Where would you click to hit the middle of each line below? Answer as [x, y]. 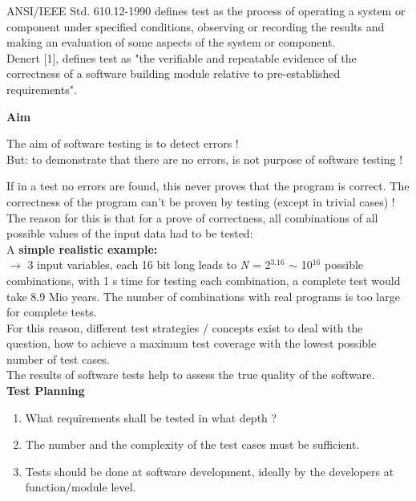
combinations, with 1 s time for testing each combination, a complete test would [204, 280]
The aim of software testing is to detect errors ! [123, 143]
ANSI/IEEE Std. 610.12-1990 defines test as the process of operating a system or [206, 10]
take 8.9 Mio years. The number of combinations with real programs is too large [203, 296]
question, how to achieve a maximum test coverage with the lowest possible [192, 343]
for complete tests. [52, 312]
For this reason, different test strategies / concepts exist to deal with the [185, 327]
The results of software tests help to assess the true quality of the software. [191, 375]
